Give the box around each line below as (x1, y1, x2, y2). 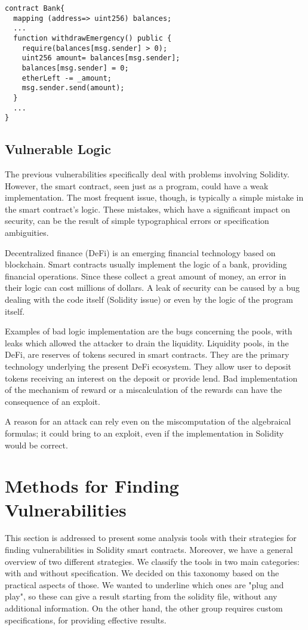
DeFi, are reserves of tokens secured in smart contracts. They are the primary (5, 348, 289, 361)
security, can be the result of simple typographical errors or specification (5, 214, 269, 227)
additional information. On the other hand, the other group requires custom (5, 602, 283, 614)
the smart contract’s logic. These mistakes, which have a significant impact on (5, 202, 291, 215)
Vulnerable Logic (5, 140, 111, 158)
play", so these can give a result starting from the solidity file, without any (5, 590, 278, 603)
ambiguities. (5, 226, 49, 239)
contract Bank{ (5, 4, 65, 13)
